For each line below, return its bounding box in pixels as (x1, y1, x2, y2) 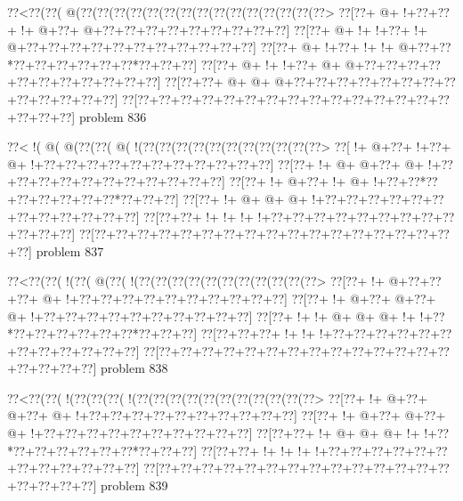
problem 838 (100, 359, 168, 377)
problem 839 (100, 475, 168, 494)
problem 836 (78, 107, 147, 125)
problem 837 (36, 241, 104, 260)
